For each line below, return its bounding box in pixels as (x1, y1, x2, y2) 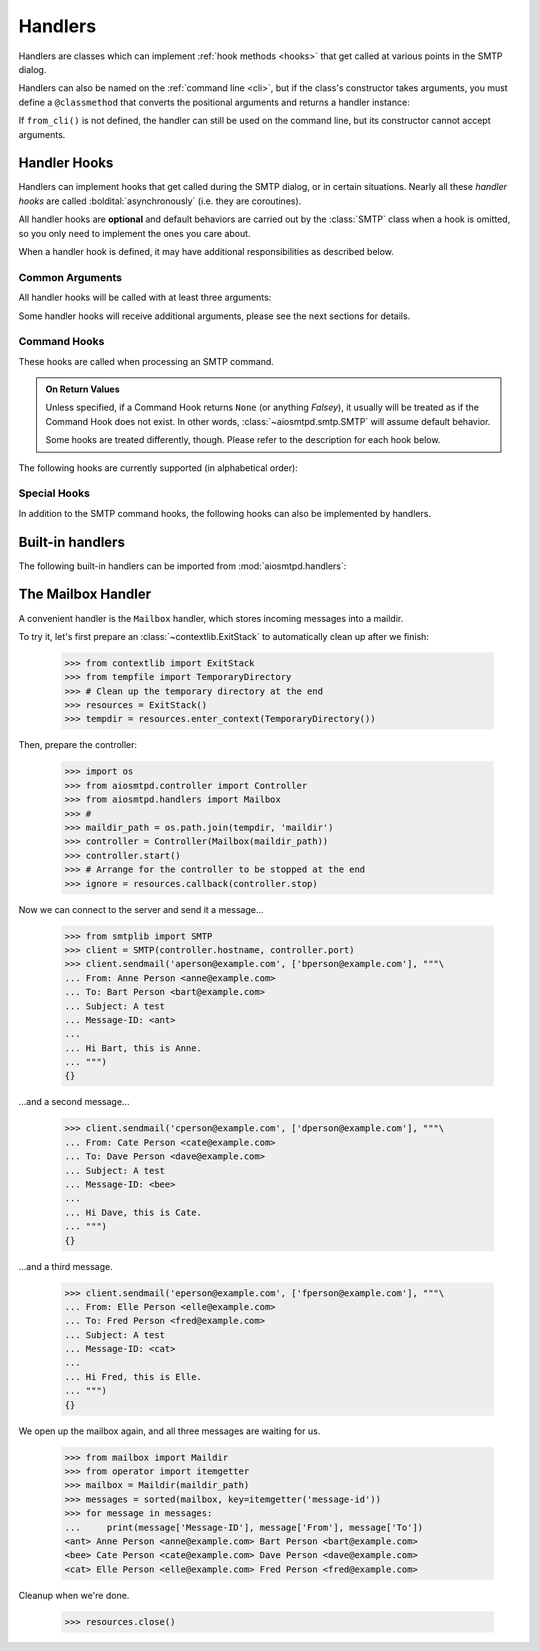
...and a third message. (18, 1260, 114, 1272)
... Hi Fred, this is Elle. (64, 1371, 202, 1382)
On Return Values (45, 383, 120, 395)
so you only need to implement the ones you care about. (18, 227, 251, 239)
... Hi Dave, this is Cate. (64, 1206, 202, 1218)
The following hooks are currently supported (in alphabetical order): (18, 461, 299, 474)
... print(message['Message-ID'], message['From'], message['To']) (64, 1521, 424, 1533)
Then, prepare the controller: (18, 739, 138, 751)
